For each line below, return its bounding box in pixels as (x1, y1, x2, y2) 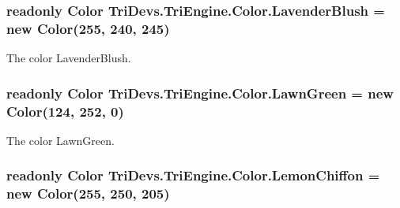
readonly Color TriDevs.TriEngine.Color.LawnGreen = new (6, 83, 394, 102)
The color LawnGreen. (6, 132, 115, 148)
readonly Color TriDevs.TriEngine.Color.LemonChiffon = (6, 165, 380, 185)
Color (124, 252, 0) (6, 101, 124, 121)
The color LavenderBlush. (6, 50, 131, 66)
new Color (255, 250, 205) (6, 184, 170, 203)
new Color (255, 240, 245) (6, 18, 170, 38)
